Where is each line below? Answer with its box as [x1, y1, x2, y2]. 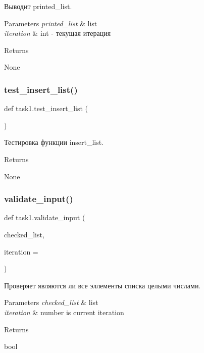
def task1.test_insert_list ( [4, 103, 88, 114]
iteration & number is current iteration [4, 307, 124, 317]
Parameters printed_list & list [4, 18, 97, 28]
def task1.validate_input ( [4, 212, 85, 223]
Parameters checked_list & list [4, 297, 98, 308]
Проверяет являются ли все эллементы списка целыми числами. [4, 280, 201, 290]
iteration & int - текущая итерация [4, 28, 111, 38]
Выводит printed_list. [4, 1, 72, 11]
